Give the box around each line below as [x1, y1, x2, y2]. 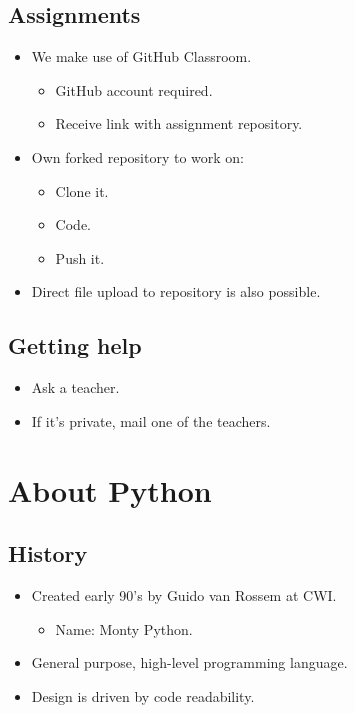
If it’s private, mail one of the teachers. [31, 410, 271, 431]
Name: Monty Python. [55, 618, 193, 639]
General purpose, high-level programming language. [31, 652, 348, 673]
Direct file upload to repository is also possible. [31, 281, 321, 302]
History [8, 538, 88, 569]
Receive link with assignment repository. [55, 113, 303, 134]
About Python [8, 469, 212, 510]
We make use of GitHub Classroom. [31, 46, 252, 67]
